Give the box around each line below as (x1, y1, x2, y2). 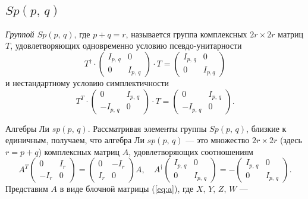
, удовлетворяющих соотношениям (128, 145, 253, 157)
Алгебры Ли (5, 122, 50, 134)
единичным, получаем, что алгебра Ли (5, 134, 144, 146)
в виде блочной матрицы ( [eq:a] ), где (59, 182, 194, 195)
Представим (5, 182, 48, 195)
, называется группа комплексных (125, 27, 247, 40)
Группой (5, 27, 34, 40)
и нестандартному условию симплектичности (5, 77, 169, 89)
